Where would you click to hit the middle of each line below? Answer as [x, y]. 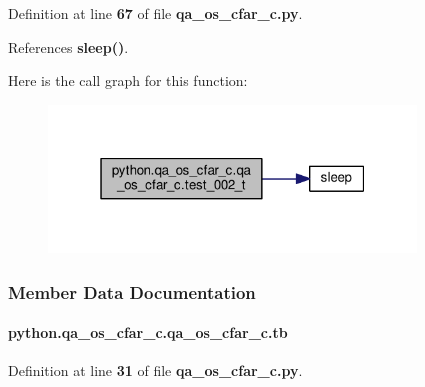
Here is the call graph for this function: [128, 80]
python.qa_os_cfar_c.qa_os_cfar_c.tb [148, 332]
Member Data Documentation [132, 291]
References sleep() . [68, 46]
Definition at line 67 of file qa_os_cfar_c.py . [155, 13]
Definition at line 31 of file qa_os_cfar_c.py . [155, 370]
